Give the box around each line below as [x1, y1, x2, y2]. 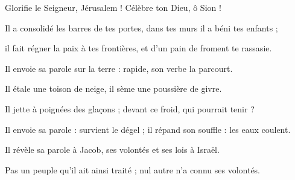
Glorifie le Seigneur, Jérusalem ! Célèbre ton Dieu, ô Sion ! [5, 1, 221, 13]
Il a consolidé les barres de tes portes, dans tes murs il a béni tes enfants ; [5, 21, 278, 34]
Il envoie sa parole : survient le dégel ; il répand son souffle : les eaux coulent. [5, 123, 291, 135]
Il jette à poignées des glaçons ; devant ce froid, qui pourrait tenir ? [5, 102, 255, 115]
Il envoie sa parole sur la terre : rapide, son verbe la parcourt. [5, 62, 233, 74]
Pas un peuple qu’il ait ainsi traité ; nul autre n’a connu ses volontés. [5, 163, 261, 176]
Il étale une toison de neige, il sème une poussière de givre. [5, 82, 222, 95]
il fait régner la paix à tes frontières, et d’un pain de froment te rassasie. [5, 42, 272, 54]
